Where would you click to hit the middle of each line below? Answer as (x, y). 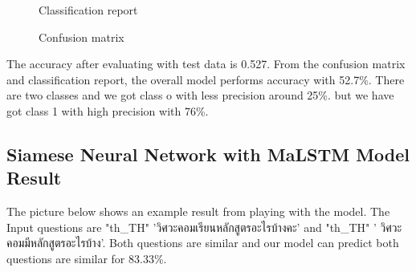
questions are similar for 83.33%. (87, 258)
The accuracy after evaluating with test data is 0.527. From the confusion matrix (206, 64)
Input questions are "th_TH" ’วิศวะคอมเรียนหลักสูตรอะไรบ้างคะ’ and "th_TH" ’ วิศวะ (204, 227)
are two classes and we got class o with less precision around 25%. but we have (200, 95)
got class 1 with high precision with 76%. (108, 110)
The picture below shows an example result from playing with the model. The (198, 211)
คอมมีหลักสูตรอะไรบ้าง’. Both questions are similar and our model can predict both (203, 243)
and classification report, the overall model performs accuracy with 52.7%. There (206, 79)
